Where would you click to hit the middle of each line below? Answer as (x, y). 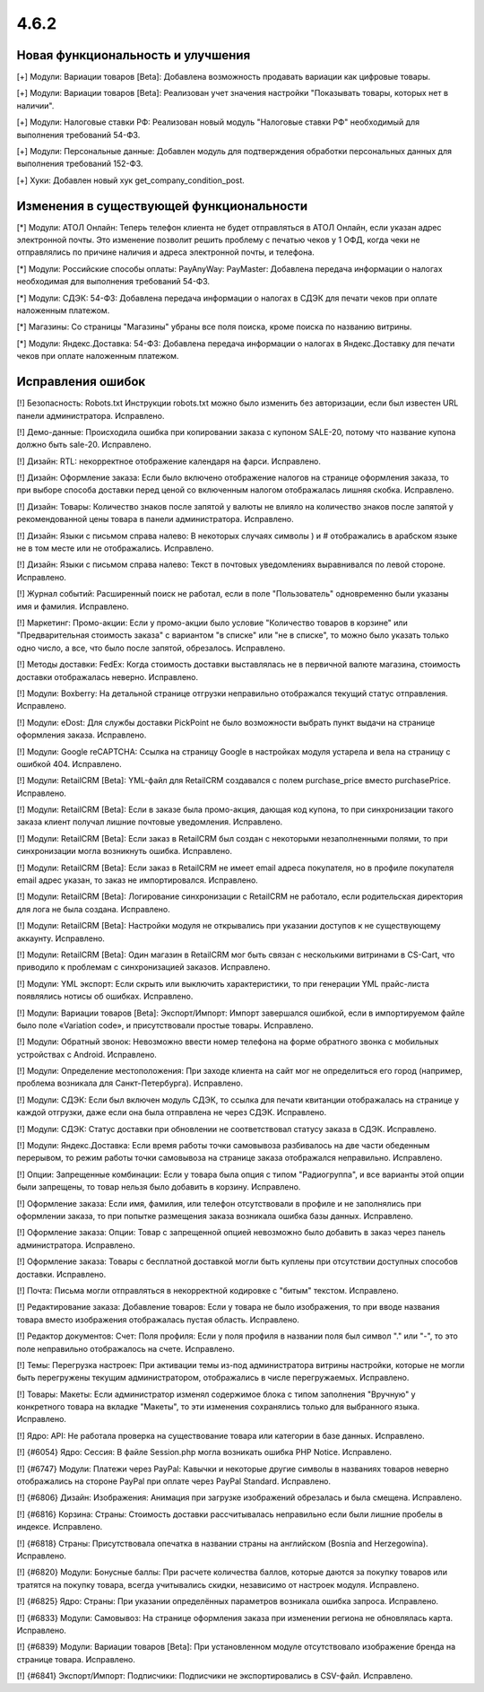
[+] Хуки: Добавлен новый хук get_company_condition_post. (131, 180)
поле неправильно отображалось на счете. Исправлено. (125, 1348)
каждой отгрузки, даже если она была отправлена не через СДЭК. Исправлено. (172, 1112)
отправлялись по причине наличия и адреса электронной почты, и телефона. (166, 252)
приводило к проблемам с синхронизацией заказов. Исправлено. (143, 967)
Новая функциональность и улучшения (134, 55)
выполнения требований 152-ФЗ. (80, 164)
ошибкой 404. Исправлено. (69, 763)
